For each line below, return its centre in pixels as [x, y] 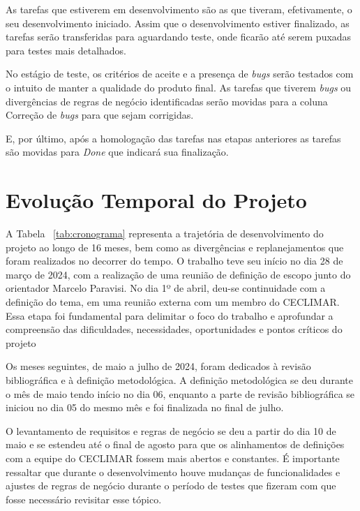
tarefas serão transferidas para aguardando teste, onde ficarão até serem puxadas [179, 37]
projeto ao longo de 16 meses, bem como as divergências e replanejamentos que [175, 247]
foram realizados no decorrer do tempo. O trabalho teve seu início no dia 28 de [174, 261]
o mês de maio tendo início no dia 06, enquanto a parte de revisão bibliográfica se [180, 393]
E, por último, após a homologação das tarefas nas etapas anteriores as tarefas [173, 138]
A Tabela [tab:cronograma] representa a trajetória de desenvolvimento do [165, 234]
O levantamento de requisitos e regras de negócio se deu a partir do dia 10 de [171, 430]
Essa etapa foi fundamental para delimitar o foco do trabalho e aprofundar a [170, 315]
